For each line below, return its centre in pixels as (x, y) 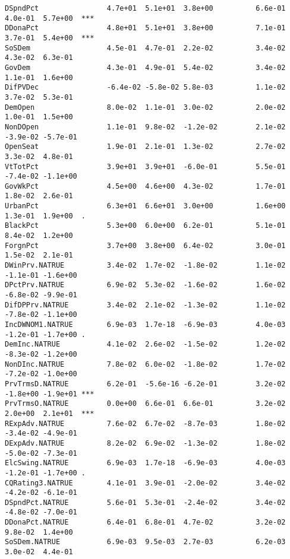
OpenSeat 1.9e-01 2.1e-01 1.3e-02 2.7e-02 (145, 147)
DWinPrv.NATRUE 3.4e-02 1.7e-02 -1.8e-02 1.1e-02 (145, 266)
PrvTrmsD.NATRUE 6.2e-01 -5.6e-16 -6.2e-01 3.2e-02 (145, 384)
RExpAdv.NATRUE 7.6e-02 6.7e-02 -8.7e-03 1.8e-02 (145, 423)
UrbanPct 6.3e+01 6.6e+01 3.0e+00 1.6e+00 (145, 206)
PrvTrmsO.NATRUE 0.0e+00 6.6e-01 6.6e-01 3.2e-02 (145, 404)
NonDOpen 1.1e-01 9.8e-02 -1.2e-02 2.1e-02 (145, 127)
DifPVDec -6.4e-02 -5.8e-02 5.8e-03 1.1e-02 (145, 88)
